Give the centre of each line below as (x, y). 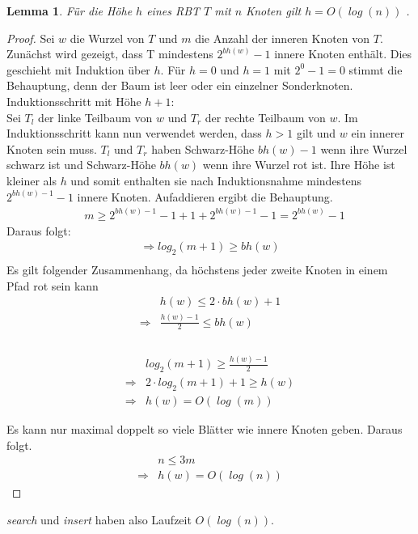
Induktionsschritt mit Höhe (74, 101)
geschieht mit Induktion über (78, 69)
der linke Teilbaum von (95, 117)
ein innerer (378, 133)
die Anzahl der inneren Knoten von (283, 38)
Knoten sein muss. (52, 148)
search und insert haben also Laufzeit (99, 519)
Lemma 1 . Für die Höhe (70, 11)
